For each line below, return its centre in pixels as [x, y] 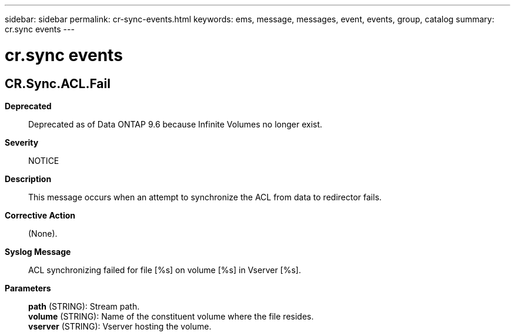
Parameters [28, 288]
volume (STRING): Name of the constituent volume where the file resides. [171, 316]
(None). [43, 233]
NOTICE [44, 160]
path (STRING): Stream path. [84, 306]
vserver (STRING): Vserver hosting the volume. [120, 326]
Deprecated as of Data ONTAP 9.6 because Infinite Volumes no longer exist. [175, 124]
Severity [22, 142]
